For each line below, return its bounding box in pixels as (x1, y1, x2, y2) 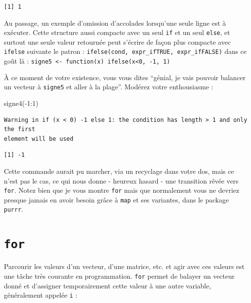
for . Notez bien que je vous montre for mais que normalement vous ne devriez (4, 185, 239, 195)
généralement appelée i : (4, 290, 78, 300)
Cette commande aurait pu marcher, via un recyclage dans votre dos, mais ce (4, 166, 234, 176)
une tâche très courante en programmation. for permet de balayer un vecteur (4, 270, 235, 281)
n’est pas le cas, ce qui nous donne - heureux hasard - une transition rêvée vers (4, 175, 238, 185)
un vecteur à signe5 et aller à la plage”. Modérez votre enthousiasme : (4, 82, 213, 92)
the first (4, 126, 35, 133)
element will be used (4, 135, 74, 142)
